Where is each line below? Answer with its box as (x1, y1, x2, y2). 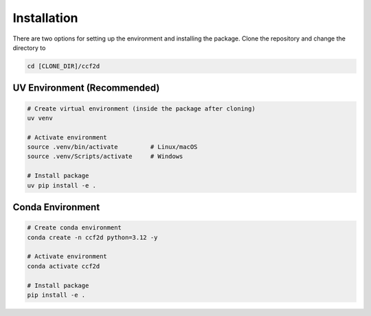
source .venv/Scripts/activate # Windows (27, 153, 183, 161)
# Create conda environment (27, 224, 122, 232)
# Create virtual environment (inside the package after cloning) (27, 104, 256, 113)
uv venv (27, 114, 53, 122)
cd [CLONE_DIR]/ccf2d (27, 62, 100, 70)
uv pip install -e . (27, 181, 96, 189)
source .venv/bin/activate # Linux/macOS (27, 143, 198, 151)
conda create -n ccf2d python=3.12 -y (27, 234, 158, 241)
